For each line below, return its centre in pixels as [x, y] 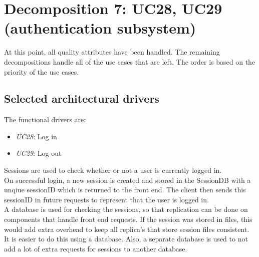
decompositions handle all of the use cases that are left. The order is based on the [130, 61]
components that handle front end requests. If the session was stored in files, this [128, 219]
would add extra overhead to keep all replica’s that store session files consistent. [127, 229]
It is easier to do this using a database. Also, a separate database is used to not [126, 239]
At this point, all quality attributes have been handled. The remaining [112, 52]
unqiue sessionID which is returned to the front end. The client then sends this [125, 190]
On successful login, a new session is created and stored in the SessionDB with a [127, 180]
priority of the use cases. [42, 71]
